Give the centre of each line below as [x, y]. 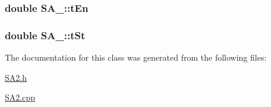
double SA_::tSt [45, 35]
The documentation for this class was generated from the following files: [136, 57]
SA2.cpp [20, 97]
